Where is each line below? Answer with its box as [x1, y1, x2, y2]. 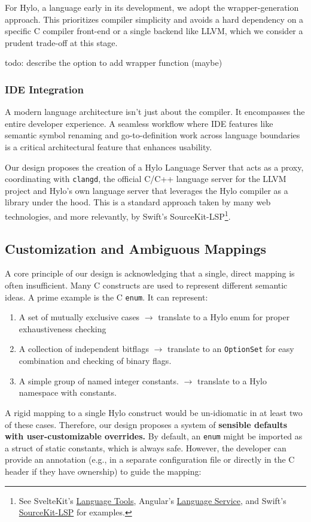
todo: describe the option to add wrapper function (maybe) [5, 56, 222, 69]
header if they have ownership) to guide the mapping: [5, 465, 202, 477]
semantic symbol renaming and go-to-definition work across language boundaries [5, 129, 300, 141]
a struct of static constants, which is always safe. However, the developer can [5, 441, 286, 454]
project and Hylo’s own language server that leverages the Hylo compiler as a [5, 184, 288, 196]
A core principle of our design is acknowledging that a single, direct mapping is [5, 267, 295, 280]
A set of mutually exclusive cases [19, 311, 140, 323]
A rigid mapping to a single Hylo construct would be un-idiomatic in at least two [5, 406, 303, 418]
